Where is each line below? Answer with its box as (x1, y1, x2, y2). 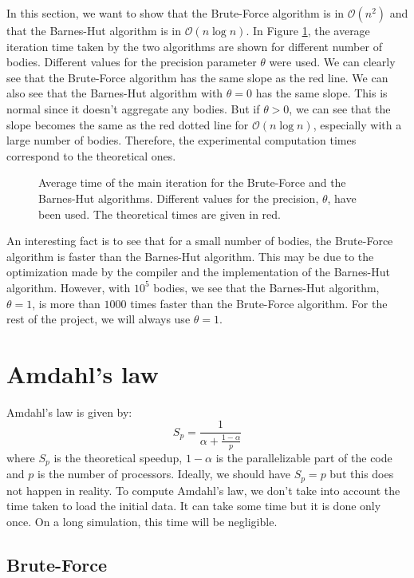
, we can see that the (289, 100, 391, 117)
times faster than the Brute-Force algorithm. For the (130, 295, 388, 311)
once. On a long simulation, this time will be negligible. (6, 513, 278, 529)
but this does (329, 465, 394, 482)
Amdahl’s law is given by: (6, 403, 132, 420)
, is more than (32, 295, 101, 311)
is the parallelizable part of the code (215, 449, 392, 465)
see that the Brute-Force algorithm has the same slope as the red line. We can (6, 69, 388, 85)
